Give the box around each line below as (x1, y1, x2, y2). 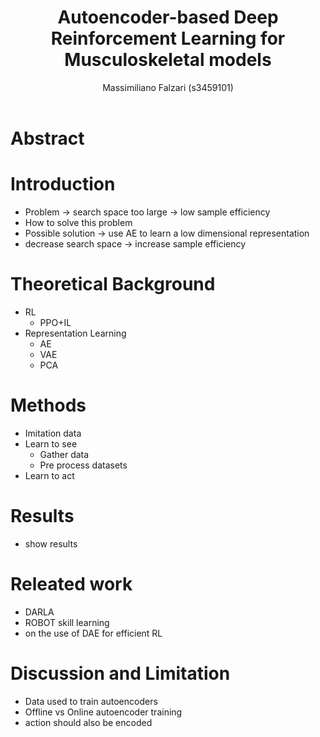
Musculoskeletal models (64, 49, 272, 71)
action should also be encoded (24, 716, 153, 728)
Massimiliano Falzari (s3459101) (102, 81, 234, 93)
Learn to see (24, 437, 78, 450)
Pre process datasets (39, 459, 128, 471)
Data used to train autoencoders (24, 695, 158, 707)
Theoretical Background (10, 273, 216, 296)
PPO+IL (39, 316, 72, 328)
